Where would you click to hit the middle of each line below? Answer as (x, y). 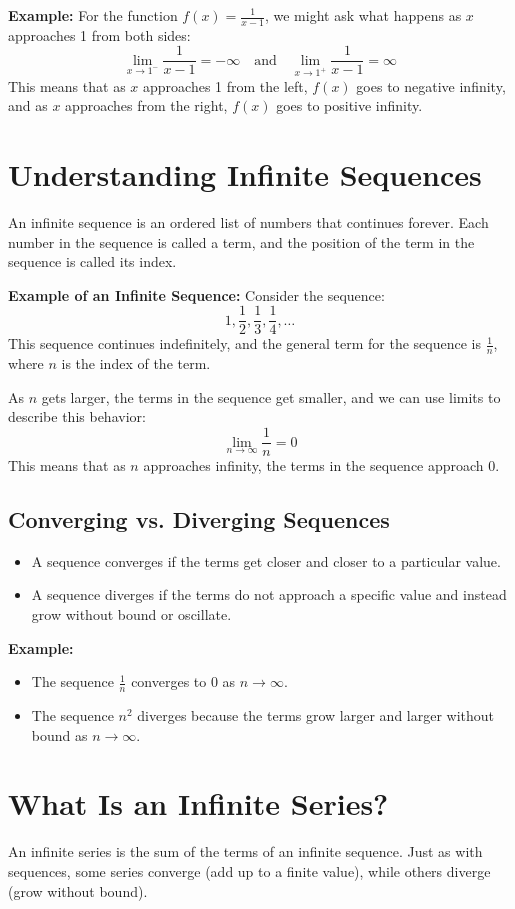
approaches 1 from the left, (225, 85)
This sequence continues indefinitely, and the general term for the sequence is (244, 343)
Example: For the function (93, 15)
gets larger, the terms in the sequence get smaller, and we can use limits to (271, 396)
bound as (59, 734)
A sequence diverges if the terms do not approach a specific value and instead (269, 594)
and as (28, 105)
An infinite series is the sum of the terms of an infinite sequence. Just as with (245, 851)
